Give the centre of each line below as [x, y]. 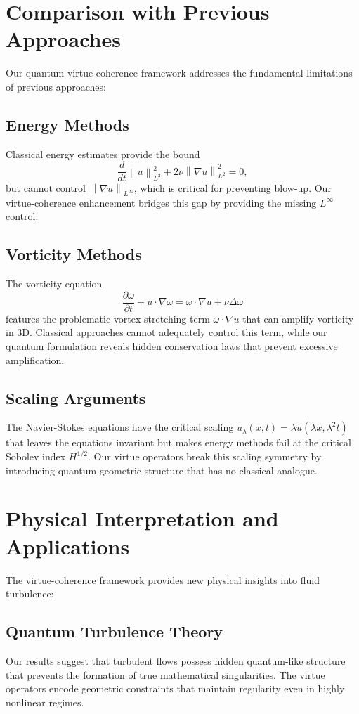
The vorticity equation [54, 284]
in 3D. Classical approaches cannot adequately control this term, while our [167, 332]
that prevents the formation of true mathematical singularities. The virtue [165, 674]
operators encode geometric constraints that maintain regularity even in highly [175, 688]
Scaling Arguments [76, 397]
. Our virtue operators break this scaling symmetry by [205, 456]
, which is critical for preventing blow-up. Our [233, 188]
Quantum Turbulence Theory [115, 631]
